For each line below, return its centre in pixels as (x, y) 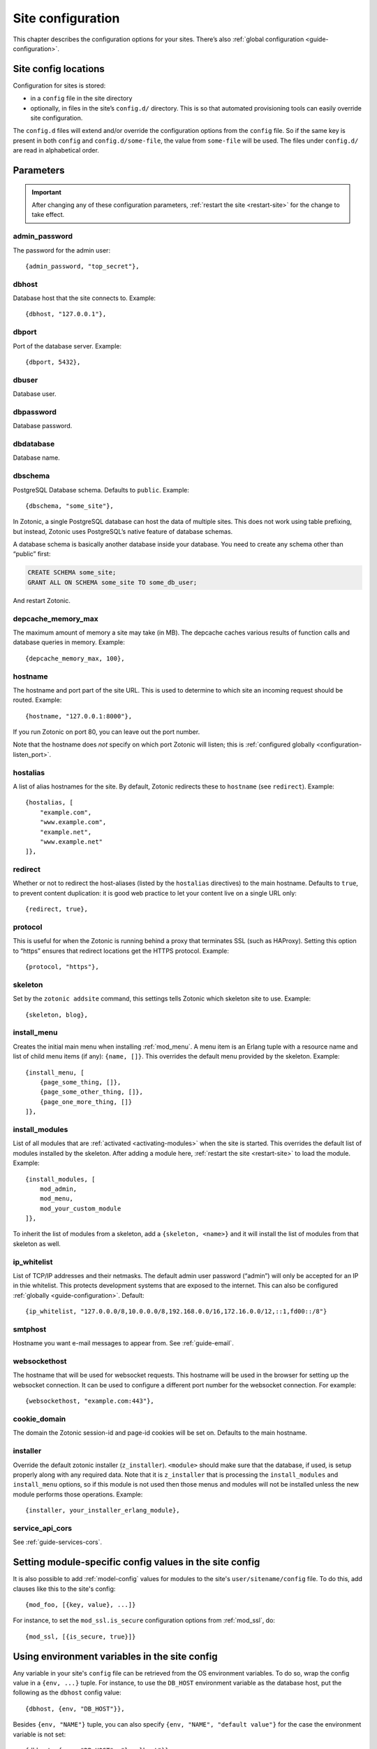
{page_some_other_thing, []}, (91, 1092)
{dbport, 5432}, (53, 362)
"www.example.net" (71, 842)
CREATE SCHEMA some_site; (72, 573)
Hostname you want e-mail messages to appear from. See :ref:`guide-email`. (123, 1343)
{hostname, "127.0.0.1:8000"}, (79, 716)
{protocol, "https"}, (62, 967)
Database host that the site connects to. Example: (84, 298)
